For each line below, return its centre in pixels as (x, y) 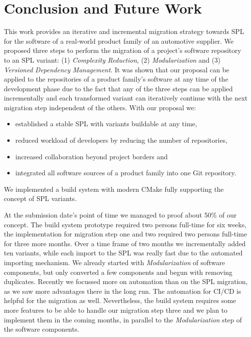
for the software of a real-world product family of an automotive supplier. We (119, 41)
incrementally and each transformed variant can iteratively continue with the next (126, 98)
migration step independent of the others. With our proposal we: (100, 107)
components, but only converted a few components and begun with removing (118, 272)
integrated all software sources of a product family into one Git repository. (126, 173)
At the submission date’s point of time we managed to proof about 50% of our (120, 215)
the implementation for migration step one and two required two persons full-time (125, 234)
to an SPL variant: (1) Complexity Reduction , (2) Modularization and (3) (112, 59)
